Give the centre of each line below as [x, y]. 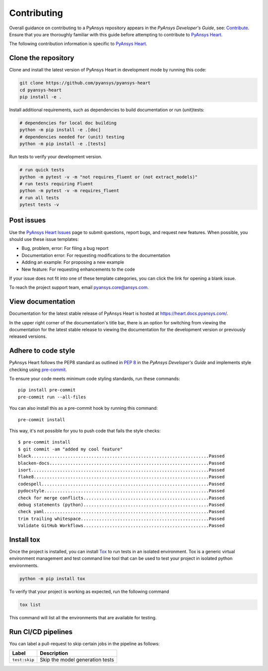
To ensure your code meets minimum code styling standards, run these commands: [95, 379]
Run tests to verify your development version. [56, 157]
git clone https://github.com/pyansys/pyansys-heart [85, 83]
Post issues [28, 220]
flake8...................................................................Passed [121, 477]
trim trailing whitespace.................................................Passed [121, 519]
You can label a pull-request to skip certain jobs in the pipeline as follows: [84, 644]
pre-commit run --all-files [52, 397]
